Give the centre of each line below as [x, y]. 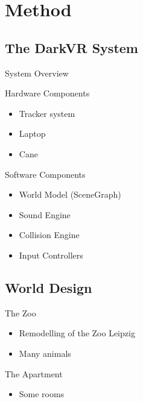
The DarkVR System [71, 47]
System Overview [37, 73]
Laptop [32, 133]
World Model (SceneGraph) [70, 194]
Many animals [45, 353]
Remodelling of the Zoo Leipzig [77, 333]
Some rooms [42, 394]
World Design [49, 287]
